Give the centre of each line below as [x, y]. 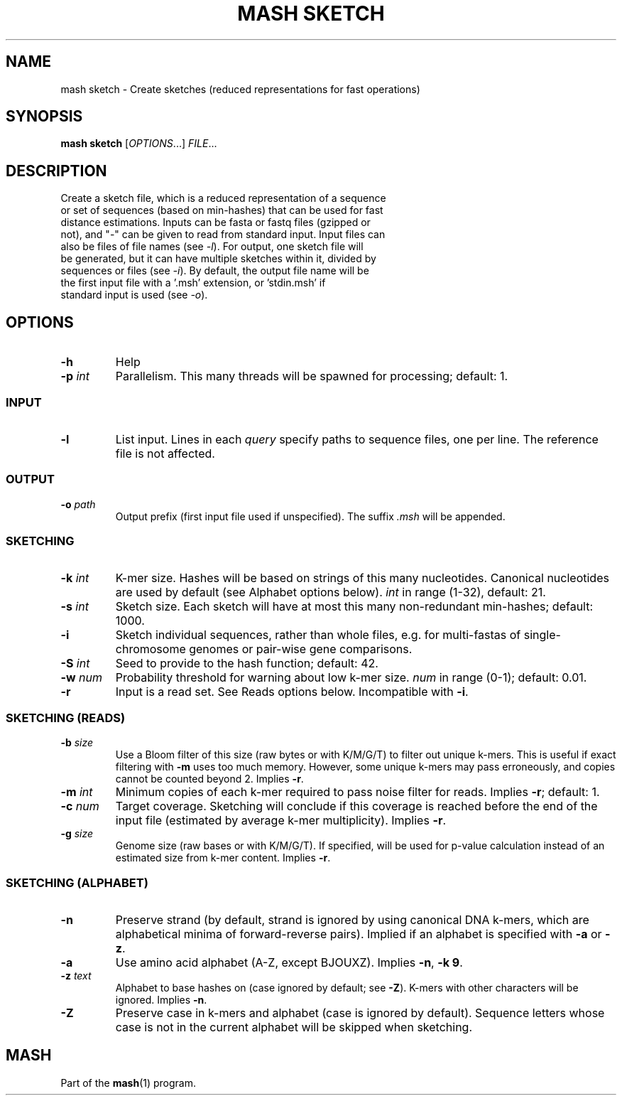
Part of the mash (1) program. [129, 1083]
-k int [75, 578]
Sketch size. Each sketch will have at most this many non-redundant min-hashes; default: [354, 607]
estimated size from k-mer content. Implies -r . [223, 858]
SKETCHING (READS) [66, 718]
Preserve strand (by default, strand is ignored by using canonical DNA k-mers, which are [352, 919]
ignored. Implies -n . [161, 999]
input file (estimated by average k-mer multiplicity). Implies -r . [280, 821]
